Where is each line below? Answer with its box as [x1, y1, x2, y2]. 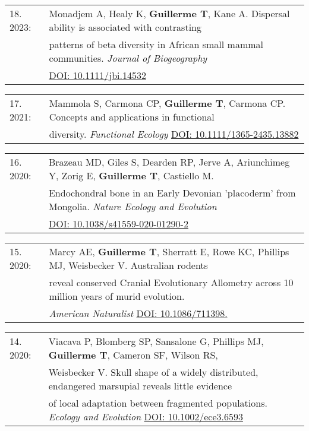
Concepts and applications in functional [49, 110, 215, 123]
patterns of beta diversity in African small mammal [49, 37, 263, 51]
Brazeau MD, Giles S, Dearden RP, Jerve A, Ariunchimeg [48, 155, 290, 169]
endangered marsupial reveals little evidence [48, 379, 232, 392]
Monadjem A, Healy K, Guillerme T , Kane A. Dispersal [49, 7, 290, 20]
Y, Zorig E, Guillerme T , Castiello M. [48, 169, 214, 182]
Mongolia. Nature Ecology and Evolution [48, 199, 217, 213]
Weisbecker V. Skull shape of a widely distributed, [48, 365, 258, 379]
